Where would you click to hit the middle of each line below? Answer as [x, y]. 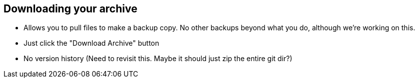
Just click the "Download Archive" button [91, 43]
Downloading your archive [70, 9]
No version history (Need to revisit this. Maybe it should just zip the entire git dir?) [158, 59]
